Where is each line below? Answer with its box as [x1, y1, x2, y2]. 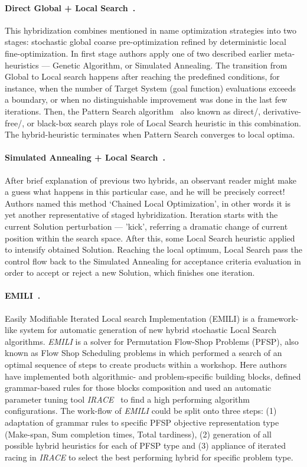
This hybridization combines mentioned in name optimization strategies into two [5, 24, 296, 36]
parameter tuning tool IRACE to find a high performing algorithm [5, 393, 250, 405]
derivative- [263, 104, 301, 117]
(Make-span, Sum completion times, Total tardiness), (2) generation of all [5, 427, 272, 440]
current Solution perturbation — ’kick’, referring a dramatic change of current [5, 220, 288, 232]
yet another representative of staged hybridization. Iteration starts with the [5, 208, 278, 221]
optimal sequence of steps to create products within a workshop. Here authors [5, 358, 287, 371]
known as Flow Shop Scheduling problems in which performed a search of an [5, 347, 282, 359]
